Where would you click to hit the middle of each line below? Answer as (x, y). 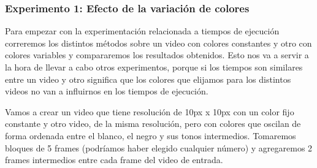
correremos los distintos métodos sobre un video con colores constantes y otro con (158, 43)
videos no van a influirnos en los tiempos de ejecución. (107, 91)
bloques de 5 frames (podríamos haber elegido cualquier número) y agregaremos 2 (159, 147)
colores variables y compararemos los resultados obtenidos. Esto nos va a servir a (157, 55)
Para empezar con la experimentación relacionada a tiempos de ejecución (142, 31)
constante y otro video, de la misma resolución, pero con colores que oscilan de (153, 124)
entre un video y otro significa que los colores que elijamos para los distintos (148, 79)
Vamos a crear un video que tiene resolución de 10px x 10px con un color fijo (150, 111)
